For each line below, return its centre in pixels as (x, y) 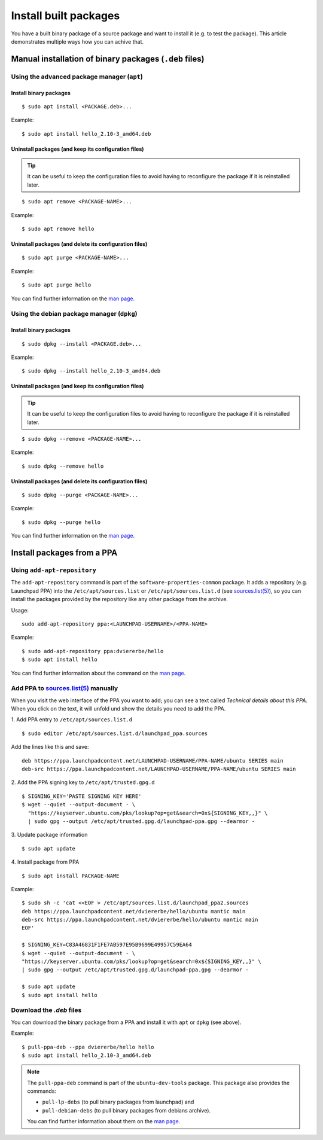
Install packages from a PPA (64, 553)
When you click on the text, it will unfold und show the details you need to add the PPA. (118, 709)
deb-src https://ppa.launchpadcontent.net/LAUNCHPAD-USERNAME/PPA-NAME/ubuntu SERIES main (159, 769)
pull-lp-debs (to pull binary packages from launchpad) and (118, 1102)
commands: (42, 1091)
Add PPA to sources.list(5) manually (65, 688)
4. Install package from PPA (45, 862)
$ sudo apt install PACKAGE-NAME (71, 876)
